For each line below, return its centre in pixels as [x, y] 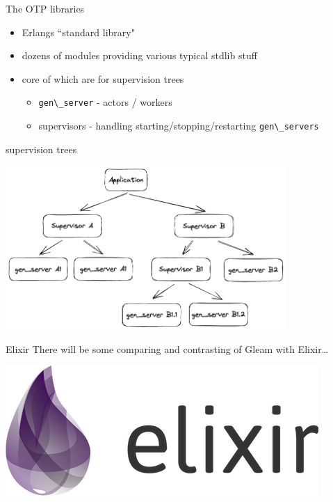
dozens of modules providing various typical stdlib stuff [139, 55]
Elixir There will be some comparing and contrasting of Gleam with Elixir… [167, 348]
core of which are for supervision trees [103, 78]
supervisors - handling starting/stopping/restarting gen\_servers [179, 126]
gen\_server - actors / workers [105, 102]
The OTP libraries [45, 8]
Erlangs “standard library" [78, 32]
